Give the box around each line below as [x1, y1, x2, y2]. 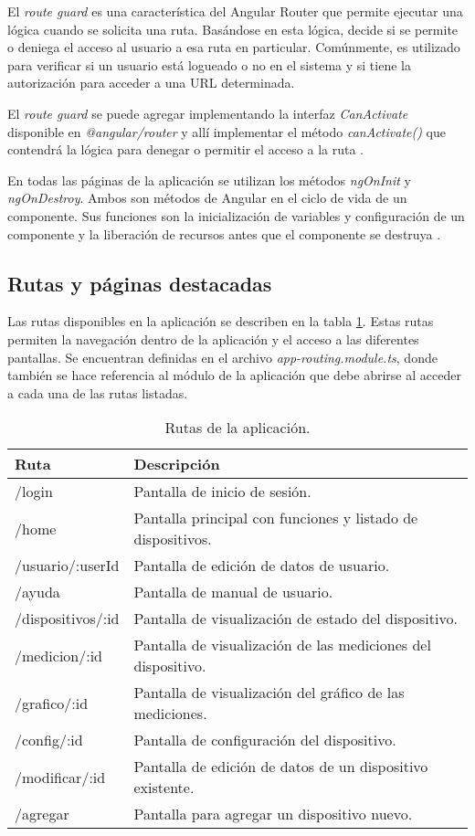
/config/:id [15, 729, 83, 751]
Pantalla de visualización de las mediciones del [133, 634, 431, 656]
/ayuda [15, 581, 60, 603]
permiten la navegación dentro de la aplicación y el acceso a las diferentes [7, 329, 419, 348]
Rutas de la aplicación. [164, 417, 311, 439]
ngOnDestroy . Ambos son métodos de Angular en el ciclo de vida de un [7, 188, 407, 207]
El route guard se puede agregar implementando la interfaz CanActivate [7, 103, 408, 122]
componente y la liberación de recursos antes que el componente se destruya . [7, 224, 441, 243]
